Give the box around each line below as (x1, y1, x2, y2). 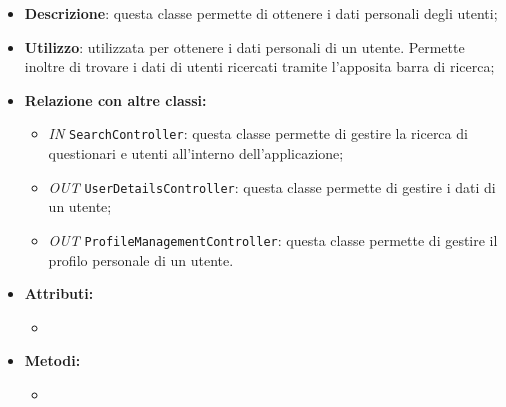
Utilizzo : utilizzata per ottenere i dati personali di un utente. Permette (24, 36, 465, 57)
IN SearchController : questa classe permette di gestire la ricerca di (48, 123, 468, 144)
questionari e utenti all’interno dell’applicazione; (48, 143, 344, 164)
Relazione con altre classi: (24, 89, 207, 110)
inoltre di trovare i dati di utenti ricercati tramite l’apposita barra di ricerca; (24, 56, 495, 77)
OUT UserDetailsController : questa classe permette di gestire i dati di (48, 176, 496, 197)
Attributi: (24, 283, 94, 304)
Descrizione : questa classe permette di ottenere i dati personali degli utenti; (24, 3, 498, 23)
